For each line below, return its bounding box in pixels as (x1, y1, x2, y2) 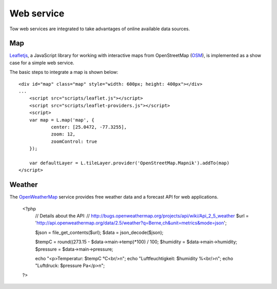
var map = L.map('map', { (29, 117, 95, 123)
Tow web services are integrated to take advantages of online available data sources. (9, 26, 190, 32)
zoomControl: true (51, 139, 97, 144)
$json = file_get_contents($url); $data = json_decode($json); (35, 229, 164, 236)
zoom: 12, (51, 131, 76, 137)
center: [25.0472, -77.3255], (51, 124, 127, 130)
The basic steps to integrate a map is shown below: (9, 69, 118, 75)
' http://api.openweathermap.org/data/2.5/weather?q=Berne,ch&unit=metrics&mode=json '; (35, 220, 227, 226)
